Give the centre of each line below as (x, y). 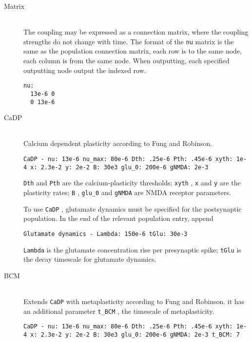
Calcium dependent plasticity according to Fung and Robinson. (118, 143)
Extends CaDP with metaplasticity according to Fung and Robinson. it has (134, 301)
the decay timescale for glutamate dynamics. (90, 259)
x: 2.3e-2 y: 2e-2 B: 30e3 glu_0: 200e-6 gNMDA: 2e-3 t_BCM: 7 (135, 334)
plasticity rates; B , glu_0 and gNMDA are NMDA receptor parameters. (127, 192)
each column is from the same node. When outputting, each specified (126, 61)
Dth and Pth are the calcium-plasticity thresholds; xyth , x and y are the (132, 183)
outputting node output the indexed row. (85, 70)
